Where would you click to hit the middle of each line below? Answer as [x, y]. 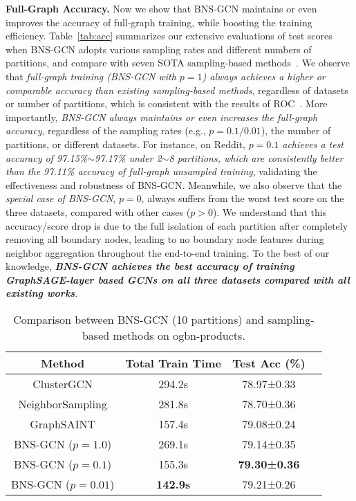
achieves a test [313, 144]
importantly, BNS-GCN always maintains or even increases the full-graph [162, 117]
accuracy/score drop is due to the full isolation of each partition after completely [177, 225]
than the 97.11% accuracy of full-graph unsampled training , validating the [161, 171]
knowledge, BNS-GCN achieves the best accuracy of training [150, 266]
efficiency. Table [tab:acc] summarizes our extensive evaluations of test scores [169, 36]
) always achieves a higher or [264, 76]
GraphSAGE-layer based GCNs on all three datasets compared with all [178, 279]
